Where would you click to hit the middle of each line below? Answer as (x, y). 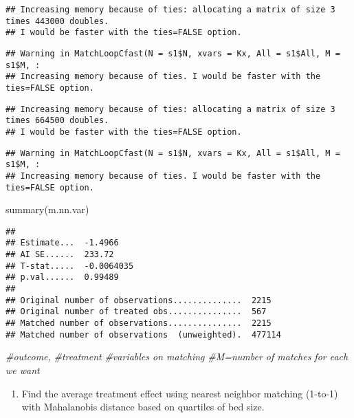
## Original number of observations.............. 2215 (139, 300)
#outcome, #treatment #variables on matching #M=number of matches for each (177, 356)
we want (23, 370)
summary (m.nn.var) (47, 209)
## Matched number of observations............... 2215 (139, 323)
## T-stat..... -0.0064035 (70, 266)
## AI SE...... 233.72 (60, 255)
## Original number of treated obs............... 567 (136, 312)
